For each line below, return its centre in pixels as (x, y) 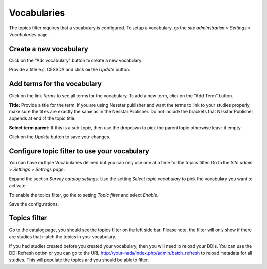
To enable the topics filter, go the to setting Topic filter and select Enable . (84, 195)
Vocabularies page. (29, 34)
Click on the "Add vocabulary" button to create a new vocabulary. (76, 60)
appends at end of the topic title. (43, 118)
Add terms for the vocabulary (56, 84)
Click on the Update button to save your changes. (60, 137)
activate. (18, 186)
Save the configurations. (34, 204)
